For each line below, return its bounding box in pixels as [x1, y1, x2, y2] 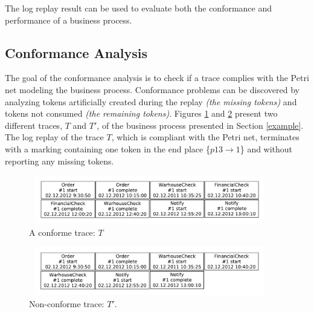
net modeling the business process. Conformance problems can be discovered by [5, 83, 300, 96]
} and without [240, 142, 293, 155]
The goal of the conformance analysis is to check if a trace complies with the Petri [5, 71, 309, 84]
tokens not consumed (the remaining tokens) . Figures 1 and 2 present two [5, 107, 278, 120]
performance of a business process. [5, 13, 132, 26]
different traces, [5, 119, 63, 131]
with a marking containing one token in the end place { [5, 142, 210, 155]
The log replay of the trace [5, 131, 104, 143]
